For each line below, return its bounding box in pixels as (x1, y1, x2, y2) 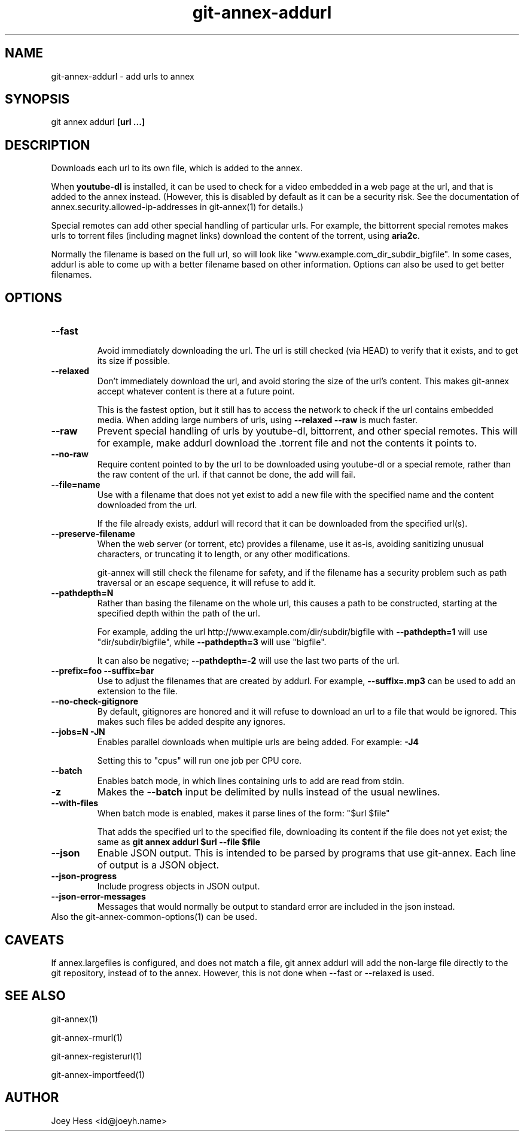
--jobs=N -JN (51, 727, 105, 737)
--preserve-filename (51, 528, 135, 539)
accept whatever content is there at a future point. (97, 386, 295, 397)
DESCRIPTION (5, 137, 90, 153)
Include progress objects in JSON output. (97, 881, 260, 892)
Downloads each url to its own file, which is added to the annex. (51, 163, 303, 174)
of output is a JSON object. (97, 859, 220, 871)
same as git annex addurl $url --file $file (97, 837, 260, 848)
